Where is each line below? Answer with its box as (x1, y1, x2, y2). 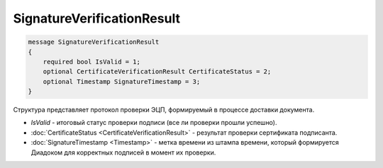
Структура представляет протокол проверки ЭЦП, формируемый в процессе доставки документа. (13, 106, 315, 114)
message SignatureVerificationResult (28, 38, 160, 46)
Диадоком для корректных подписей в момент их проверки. (30, 148, 216, 157)
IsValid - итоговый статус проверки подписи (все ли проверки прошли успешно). (30, 119, 277, 127)
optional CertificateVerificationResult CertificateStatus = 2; (43, 68, 272, 76)
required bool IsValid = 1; (43, 57, 141, 66)
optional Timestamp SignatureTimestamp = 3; (43, 78, 201, 85)
